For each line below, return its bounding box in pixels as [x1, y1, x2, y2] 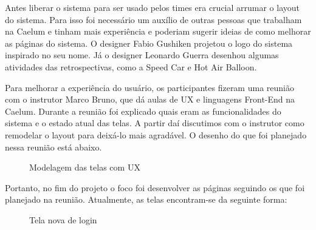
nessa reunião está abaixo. [5, 140, 102, 153]
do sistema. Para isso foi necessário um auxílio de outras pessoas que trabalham [5, 13, 302, 25]
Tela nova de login [29, 213, 97, 226]
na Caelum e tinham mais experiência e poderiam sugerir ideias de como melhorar [5, 25, 311, 38]
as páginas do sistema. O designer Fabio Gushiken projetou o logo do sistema [5, 36, 293, 49]
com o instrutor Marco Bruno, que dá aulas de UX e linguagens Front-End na [5, 93, 295, 106]
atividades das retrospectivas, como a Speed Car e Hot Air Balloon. [5, 60, 257, 73]
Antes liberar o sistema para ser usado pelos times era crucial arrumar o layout [5, 1, 300, 13]
